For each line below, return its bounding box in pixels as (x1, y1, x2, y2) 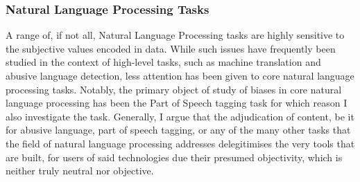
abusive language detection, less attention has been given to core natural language (6, 69, 354, 82)
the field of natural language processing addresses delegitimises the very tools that (6, 136, 355, 150)
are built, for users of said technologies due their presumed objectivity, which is (6, 149, 343, 164)
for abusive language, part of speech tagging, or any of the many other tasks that (6, 122, 351, 137)
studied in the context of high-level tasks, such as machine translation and (6, 55, 321, 69)
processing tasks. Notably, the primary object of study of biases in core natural (6, 82, 342, 96)
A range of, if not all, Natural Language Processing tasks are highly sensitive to (6, 28, 345, 42)
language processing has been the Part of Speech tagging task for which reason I (6, 95, 348, 110)
